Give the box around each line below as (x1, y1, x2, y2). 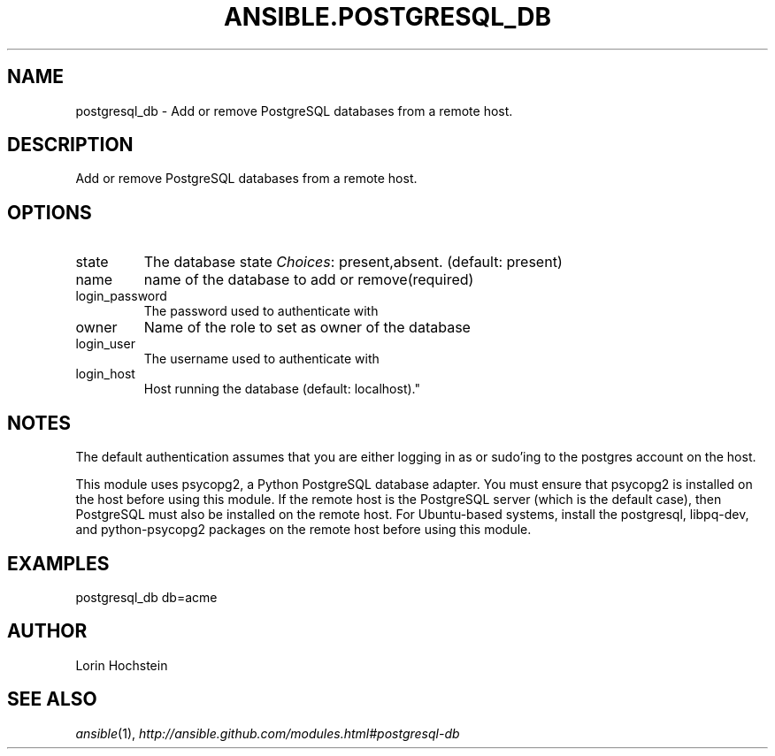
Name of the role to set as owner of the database (143, 318, 471, 337)
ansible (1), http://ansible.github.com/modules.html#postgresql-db (75, 725, 460, 741)
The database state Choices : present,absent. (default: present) (143, 253, 563, 271)
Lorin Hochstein (75, 657, 168, 673)
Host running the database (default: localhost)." (143, 381, 421, 397)
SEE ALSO (7, 688, 97, 711)
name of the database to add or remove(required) (143, 271, 474, 289)
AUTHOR (7, 620, 88, 643)
